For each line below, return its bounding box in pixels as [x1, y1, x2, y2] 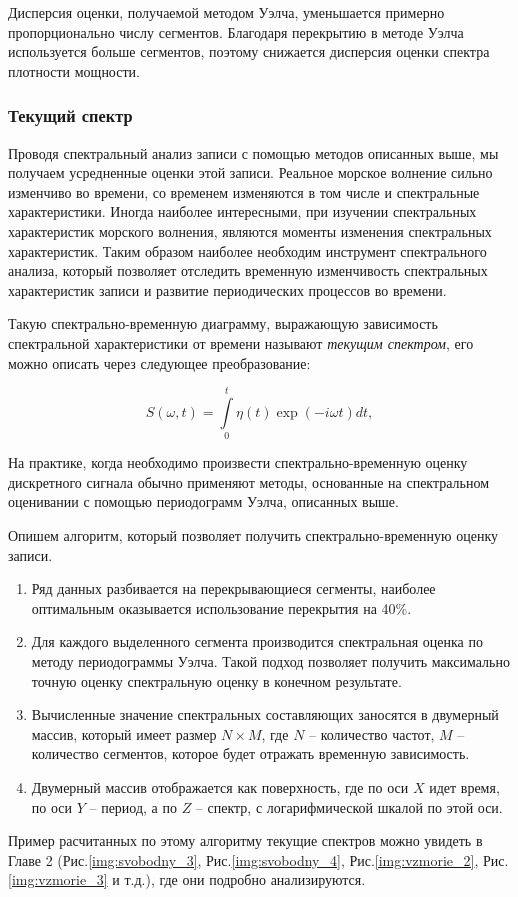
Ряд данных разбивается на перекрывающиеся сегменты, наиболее [31, 578, 436, 599]
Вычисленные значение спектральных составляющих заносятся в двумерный [31, 704, 499, 725]
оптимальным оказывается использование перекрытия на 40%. [31, 597, 412, 618]
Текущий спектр [8, 103, 133, 128]
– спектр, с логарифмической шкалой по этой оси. [195, 796, 503, 817]
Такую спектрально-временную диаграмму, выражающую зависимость [8, 313, 438, 334]
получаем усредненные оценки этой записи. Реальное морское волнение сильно [8, 162, 493, 183]
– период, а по [89, 796, 177, 817]
